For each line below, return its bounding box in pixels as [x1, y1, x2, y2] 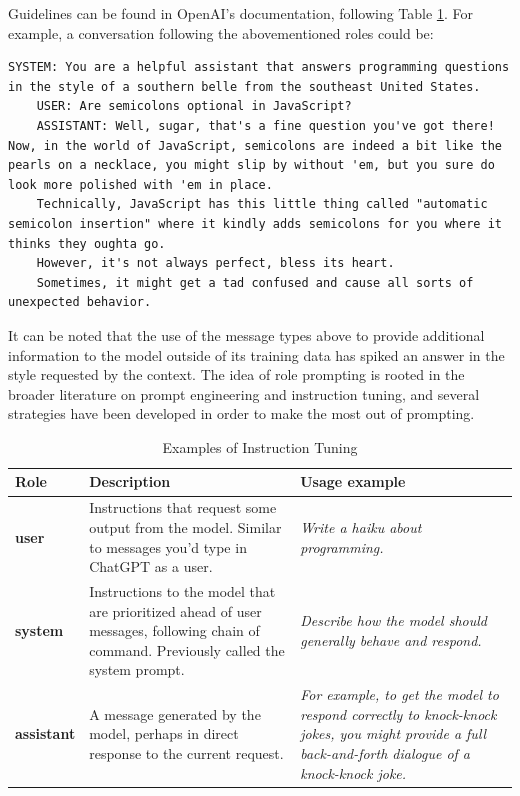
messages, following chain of [89, 620, 260, 641]
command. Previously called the [89, 639, 285, 660]
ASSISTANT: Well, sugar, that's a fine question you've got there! [36, 118, 495, 133]
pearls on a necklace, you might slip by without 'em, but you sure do [8, 158, 495, 173]
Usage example [300, 471, 406, 492]
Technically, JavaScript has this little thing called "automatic [36, 197, 488, 212]
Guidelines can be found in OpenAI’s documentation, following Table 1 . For [8, 3, 473, 23]
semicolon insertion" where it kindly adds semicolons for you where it [8, 216, 502, 231]
